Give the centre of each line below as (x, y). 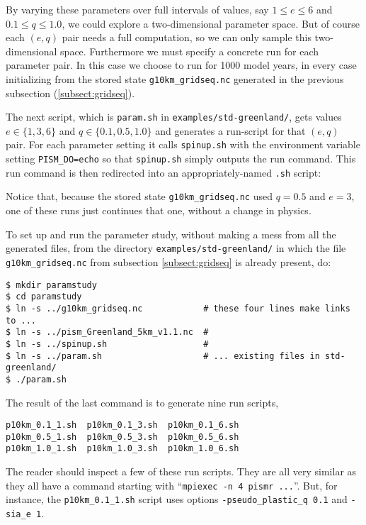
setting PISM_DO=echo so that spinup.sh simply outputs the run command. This (181, 159)
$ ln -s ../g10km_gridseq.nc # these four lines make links (178, 308)
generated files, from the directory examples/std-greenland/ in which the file (176, 248)
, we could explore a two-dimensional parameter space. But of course (211, 23)
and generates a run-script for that (230, 130)
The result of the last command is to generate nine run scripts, (142, 402)
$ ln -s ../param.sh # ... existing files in (163, 356)
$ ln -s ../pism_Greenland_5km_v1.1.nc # (107, 332)
